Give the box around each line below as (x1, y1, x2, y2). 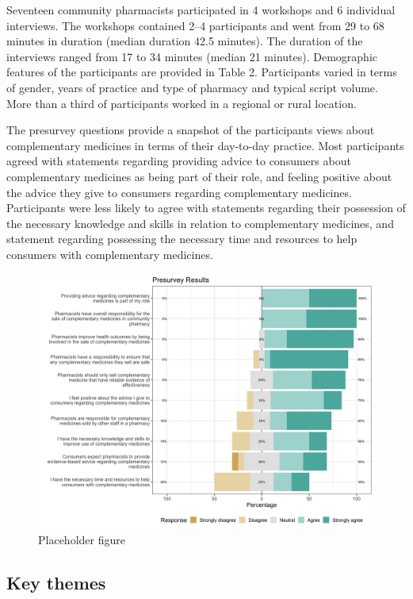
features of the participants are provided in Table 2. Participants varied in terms (6, 64, 397, 80)
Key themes (6, 570, 106, 595)
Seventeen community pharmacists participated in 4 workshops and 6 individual (6, 2, 396, 17)
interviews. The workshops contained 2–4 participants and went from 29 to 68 (6, 17, 384, 33)
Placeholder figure (38, 531, 125, 548)
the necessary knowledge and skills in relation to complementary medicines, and (6, 214, 394, 231)
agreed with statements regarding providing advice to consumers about (6, 153, 351, 169)
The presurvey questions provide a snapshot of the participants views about (6, 122, 375, 138)
